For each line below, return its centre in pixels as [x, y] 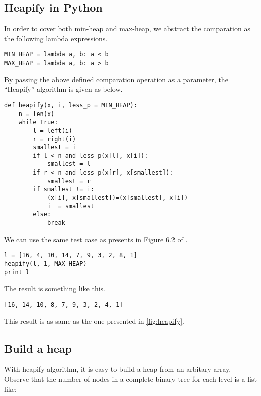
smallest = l [69, 164]
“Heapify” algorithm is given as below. [63, 89]
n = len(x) [36, 114]
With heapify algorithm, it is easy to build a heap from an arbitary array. [118, 369]
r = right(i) [55, 139]
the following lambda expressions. [56, 38]
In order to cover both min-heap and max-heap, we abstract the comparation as [127, 29]
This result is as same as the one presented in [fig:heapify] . [94, 321]
